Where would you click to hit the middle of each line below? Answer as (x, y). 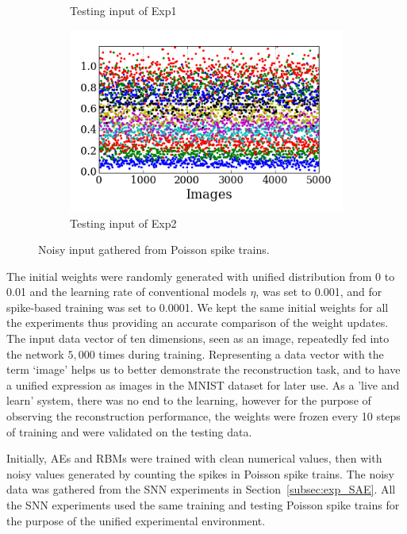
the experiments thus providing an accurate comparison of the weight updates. (198, 323)
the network (35, 353)
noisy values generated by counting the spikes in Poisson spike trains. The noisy (201, 473)
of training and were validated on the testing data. (129, 431)
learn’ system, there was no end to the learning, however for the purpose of (189, 400)
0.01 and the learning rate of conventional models (127, 292)
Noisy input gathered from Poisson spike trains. (154, 250)
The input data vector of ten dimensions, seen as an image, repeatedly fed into (198, 338)
